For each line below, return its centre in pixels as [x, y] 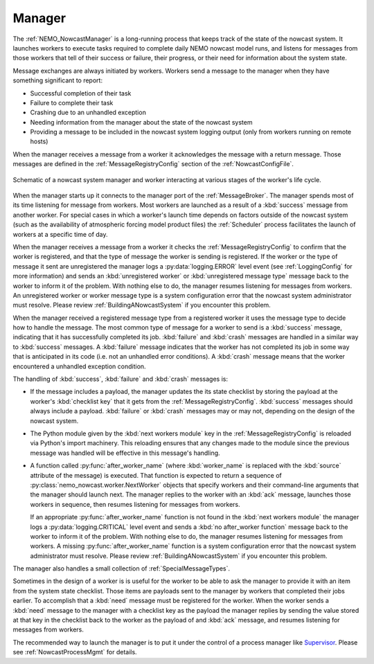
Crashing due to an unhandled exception [88, 113]
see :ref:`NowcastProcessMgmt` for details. [75, 652]
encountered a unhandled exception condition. [79, 366]
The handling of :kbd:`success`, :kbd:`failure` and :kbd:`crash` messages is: [121, 379]
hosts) [39, 141]
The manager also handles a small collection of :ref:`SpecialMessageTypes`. [122, 568]
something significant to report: [58, 80]
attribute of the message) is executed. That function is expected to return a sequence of [156, 475]
